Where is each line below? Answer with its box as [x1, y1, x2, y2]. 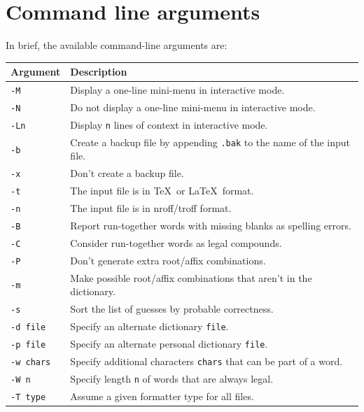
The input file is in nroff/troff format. [70, 201, 232, 215]
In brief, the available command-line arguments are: [6, 38, 227, 52]
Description [70, 64, 127, 79]
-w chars [10, 357, 51, 367]
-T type [10, 392, 46, 402]
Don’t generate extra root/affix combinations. [70, 253, 266, 267]
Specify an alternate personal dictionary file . [70, 336, 268, 350]
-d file [10, 322, 46, 333]
